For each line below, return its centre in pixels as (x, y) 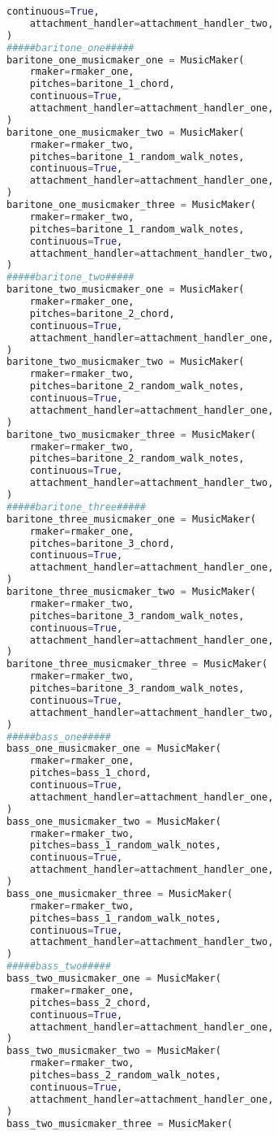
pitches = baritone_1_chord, (102, 84)
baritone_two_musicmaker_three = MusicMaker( (131, 434)
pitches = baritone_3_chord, (102, 543)
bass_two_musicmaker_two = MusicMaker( (114, 1051)
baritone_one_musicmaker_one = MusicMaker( (126, 60)
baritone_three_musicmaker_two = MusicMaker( (131, 592)
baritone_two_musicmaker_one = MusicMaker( (126, 290)
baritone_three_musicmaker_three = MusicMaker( (137, 664)
